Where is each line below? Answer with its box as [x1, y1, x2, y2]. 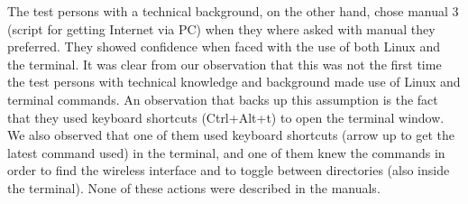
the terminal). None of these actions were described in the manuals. [7, 178, 381, 197]
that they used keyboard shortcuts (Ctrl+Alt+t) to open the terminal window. [7, 107, 445, 126]
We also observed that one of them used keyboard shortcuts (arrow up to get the [7, 125, 455, 144]
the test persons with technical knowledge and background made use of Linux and [7, 72, 461, 91]
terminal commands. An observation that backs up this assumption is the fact [7, 89, 438, 108]
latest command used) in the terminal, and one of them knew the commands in [7, 143, 445, 162]
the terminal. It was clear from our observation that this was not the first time [7, 54, 442, 73]
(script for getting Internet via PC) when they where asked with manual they [7, 19, 436, 38]
